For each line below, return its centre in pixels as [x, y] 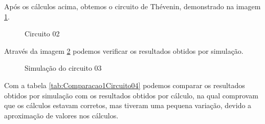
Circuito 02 [42, 34]
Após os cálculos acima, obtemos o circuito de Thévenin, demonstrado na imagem [132, 6]
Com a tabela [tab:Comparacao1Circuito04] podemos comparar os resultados [125, 85]
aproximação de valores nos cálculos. [61, 115]
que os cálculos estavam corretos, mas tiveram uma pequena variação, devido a [128, 105]
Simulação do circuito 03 [63, 68]
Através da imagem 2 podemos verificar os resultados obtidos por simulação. [124, 50]
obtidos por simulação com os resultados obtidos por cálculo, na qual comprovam [131, 95]
